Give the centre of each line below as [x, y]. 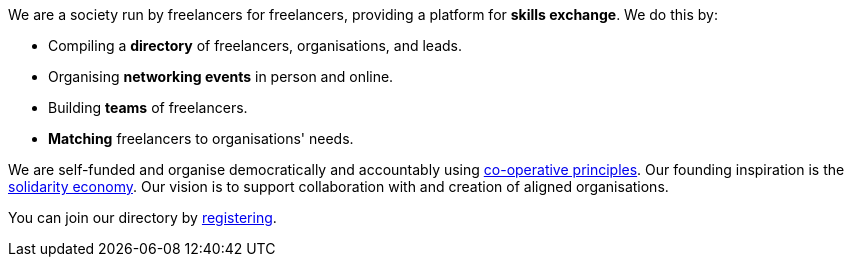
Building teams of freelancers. [148, 107]
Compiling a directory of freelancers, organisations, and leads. [255, 45]
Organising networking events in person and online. [221, 76]
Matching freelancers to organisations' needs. [201, 138]
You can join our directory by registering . [142, 217]
